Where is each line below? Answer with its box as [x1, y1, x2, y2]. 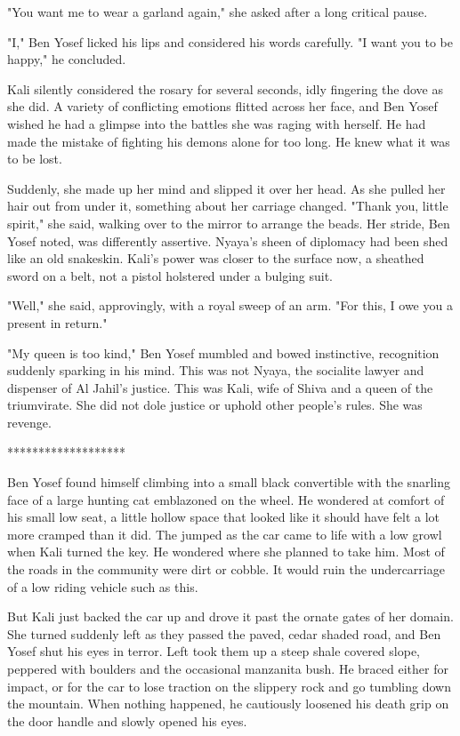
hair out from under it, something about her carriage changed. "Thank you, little [7, 196, 448, 215]
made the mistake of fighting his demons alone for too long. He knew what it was [7, 132, 450, 150]
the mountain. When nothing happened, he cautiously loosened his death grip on [7, 694, 449, 713]
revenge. [7, 412, 52, 431]
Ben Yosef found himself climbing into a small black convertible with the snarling [7, 473, 450, 492]
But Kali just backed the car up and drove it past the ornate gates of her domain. [7, 607, 454, 626]
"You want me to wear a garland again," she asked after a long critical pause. [7, 3, 428, 20]
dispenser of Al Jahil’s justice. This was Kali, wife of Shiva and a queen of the [7, 378, 433, 396]
